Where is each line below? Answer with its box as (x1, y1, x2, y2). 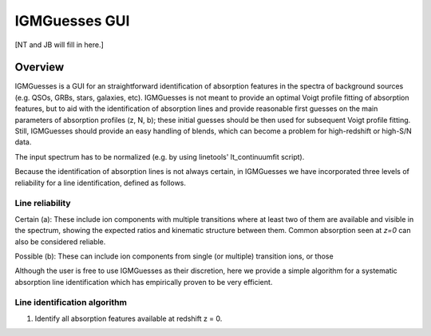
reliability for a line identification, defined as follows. (14, 178, 187, 188)
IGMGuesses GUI (14, 12, 130, 30)
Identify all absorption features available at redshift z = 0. (34, 314, 223, 323)
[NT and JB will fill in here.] (14, 40, 104, 49)
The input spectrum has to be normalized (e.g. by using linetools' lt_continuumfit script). (14, 152, 305, 161)
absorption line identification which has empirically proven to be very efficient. (14, 277, 273, 287)
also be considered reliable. (14, 236, 106, 247)
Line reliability (14, 198, 71, 209)
